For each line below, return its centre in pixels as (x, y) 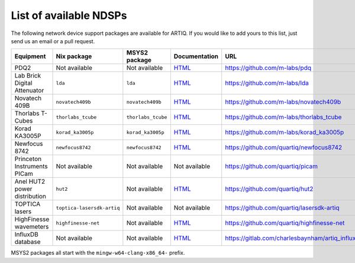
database (28, 242)
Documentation (196, 56)
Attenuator (29, 91)
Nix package (74, 56)
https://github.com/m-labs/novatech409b (283, 102)
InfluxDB (26, 235)
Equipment (30, 56)
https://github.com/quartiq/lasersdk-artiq (282, 208)
